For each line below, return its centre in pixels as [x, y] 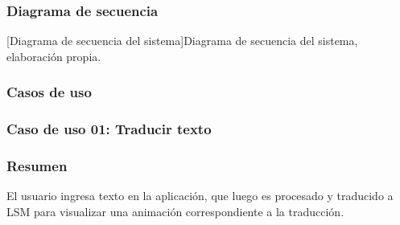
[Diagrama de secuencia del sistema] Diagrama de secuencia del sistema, [182, 41]
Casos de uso [49, 92]
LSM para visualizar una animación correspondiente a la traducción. [175, 211]
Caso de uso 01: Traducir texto [109, 129]
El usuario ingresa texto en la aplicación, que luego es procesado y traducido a [200, 196]
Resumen [37, 166]
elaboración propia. [54, 56]
